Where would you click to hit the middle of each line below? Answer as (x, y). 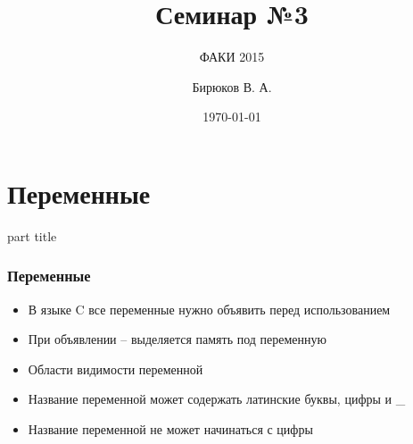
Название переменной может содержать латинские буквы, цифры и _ (217, 399)
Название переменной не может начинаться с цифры (170, 429)
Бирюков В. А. (232, 86)
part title (32, 235)
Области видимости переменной (116, 369)
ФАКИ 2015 (232, 57)
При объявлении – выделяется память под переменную (178, 339)
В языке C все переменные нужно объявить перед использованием (209, 309)
